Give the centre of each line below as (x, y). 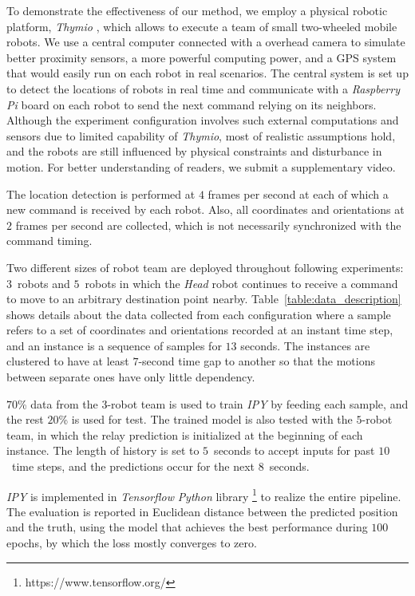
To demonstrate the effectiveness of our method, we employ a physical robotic (197, 10)
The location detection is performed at (101, 193)
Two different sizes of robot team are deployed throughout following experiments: (205, 267)
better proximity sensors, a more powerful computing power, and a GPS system (202, 57)
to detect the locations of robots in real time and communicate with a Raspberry (203, 88)
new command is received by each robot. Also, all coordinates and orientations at (206, 209)
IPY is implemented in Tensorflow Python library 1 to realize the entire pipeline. (204, 495)
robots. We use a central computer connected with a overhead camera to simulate (206, 42)
